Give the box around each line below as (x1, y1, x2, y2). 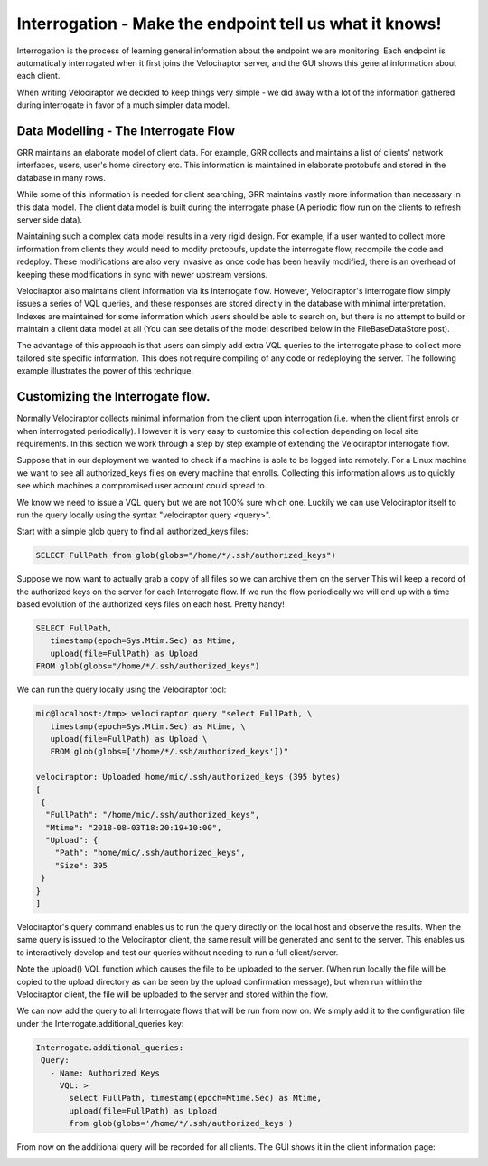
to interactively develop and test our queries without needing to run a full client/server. (16, 946, 339, 958)
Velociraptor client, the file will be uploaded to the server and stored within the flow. (16, 989, 329, 1000)
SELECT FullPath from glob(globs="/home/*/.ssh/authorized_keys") (35, 550, 336, 561)
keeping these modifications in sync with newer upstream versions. (16, 269, 268, 280)
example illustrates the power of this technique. (16, 365, 194, 376)
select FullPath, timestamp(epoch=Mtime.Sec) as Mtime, (69, 1093, 323, 1104)
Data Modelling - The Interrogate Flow (16, 123, 235, 138)
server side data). (16, 213, 83, 225)
